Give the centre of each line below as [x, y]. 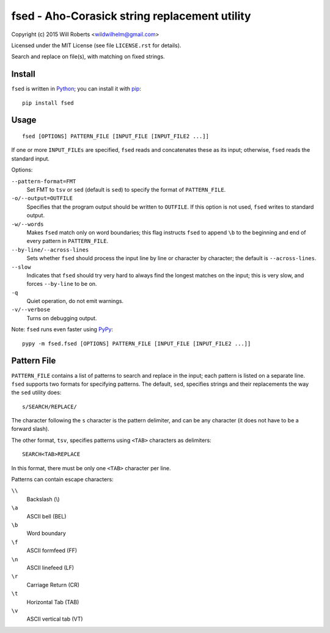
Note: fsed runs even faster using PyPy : [62, 329]
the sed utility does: [36, 392]
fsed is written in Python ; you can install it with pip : [76, 89]
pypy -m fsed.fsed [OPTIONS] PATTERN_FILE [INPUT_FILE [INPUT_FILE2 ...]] [137, 343]
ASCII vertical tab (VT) [55, 619]
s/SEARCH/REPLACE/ [50, 406]
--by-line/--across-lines [50, 250]
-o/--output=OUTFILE [42, 198]
